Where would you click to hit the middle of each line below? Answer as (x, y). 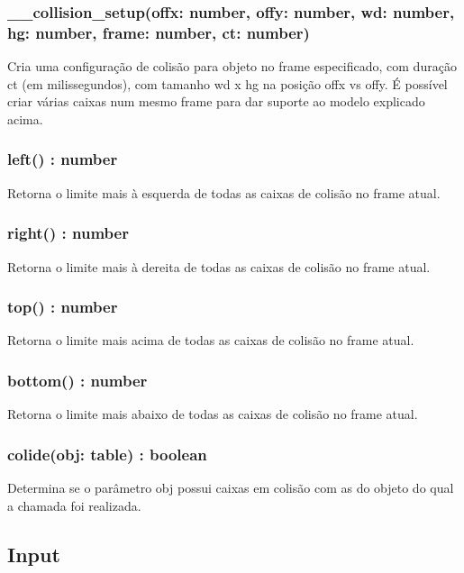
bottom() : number (77, 380)
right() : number (68, 233)
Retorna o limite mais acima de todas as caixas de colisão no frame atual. (211, 340)
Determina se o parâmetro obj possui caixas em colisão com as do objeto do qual (231, 487)
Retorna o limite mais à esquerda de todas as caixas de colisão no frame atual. (224, 192)
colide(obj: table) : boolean (107, 454)
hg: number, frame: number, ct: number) (159, 32)
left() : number (63, 159)
